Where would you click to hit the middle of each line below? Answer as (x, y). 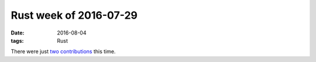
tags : (17, 40)
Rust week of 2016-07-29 (74, 15)
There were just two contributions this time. (63, 51)
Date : (18, 33)
